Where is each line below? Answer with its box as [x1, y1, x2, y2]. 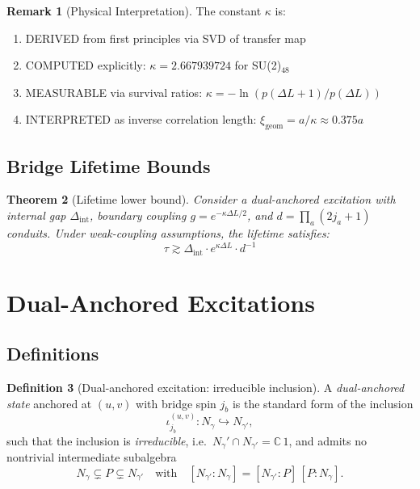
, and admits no [288, 432, 367, 449]
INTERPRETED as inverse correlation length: [25, 111, 257, 128]
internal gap [6, 206, 66, 223]
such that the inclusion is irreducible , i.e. [6, 432, 207, 449]
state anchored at [6, 394, 92, 411]
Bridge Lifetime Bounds [6, 153, 211, 178]
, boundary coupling [90, 206, 187, 223]
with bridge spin [136, 394, 216, 411]
